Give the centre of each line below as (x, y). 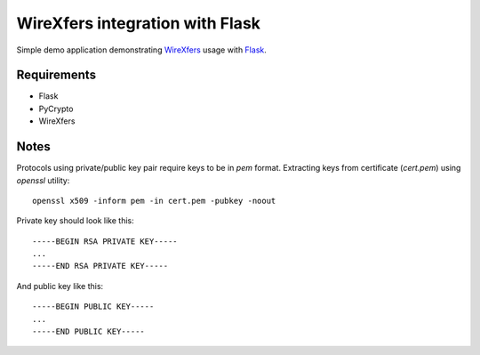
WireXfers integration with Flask (139, 23)
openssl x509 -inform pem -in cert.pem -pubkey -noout (154, 201)
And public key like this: (60, 286)
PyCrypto (56, 109)
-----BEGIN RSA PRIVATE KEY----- (105, 241)
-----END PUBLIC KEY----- (89, 332)
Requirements (56, 75)
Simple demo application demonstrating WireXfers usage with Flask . (141, 50)
